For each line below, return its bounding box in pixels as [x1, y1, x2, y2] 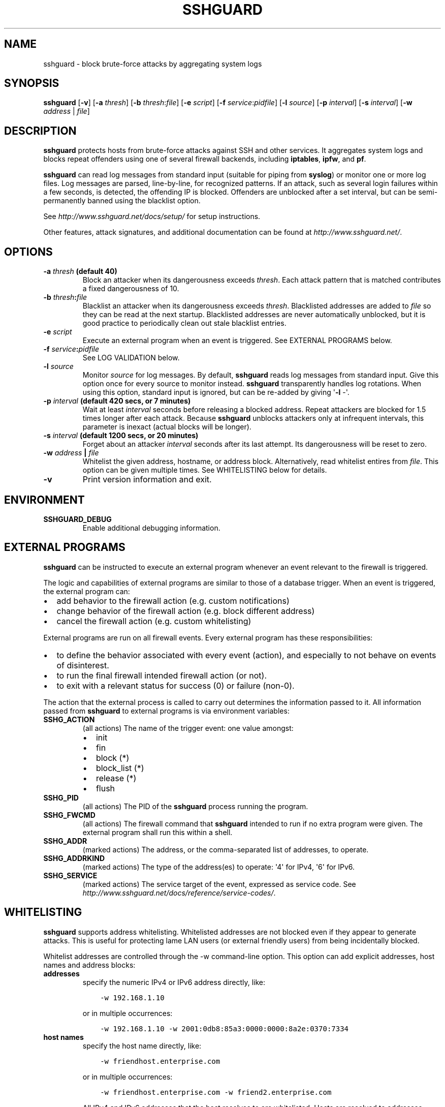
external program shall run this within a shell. [82, 827, 233, 837]
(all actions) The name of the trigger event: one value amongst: [82, 723, 294, 732]
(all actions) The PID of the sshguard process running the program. [82, 802, 308, 811]
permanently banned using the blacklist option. [43, 196, 201, 205]
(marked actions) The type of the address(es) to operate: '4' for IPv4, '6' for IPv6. [82, 862, 355, 871]
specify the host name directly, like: [82, 1041, 202, 1050]
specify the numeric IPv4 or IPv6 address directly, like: [82, 977, 265, 987]
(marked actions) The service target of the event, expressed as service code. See [82, 879, 356, 888]
